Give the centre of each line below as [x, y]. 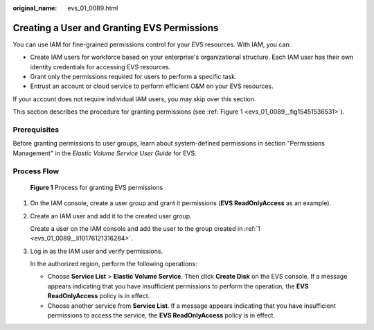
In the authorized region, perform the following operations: [114, 264]
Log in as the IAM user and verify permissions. [96, 251]
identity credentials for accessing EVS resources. [100, 67]
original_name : [35, 8]
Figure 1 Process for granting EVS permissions [97, 187]
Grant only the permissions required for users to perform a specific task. [133, 77]
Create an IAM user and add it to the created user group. [111, 216]
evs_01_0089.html [93, 8]
